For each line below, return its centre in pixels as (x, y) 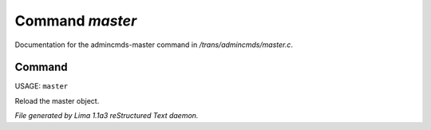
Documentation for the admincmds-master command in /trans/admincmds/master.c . (154, 45)
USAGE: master (41, 86)
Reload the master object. (57, 100)
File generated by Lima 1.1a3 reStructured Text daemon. (107, 116)
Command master (76, 21)
